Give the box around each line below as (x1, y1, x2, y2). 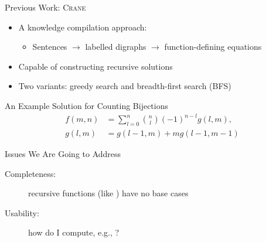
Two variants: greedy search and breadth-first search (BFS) (18, 80, 231, 92)
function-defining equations (164, 40, 262, 53)
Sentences (32, 40, 67, 53)
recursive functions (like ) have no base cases (28, 187, 189, 199)
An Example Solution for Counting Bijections (5, 99, 168, 111)
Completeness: (5, 167, 56, 179)
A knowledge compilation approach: (18, 21, 147, 33)
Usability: (5, 206, 39, 219)
